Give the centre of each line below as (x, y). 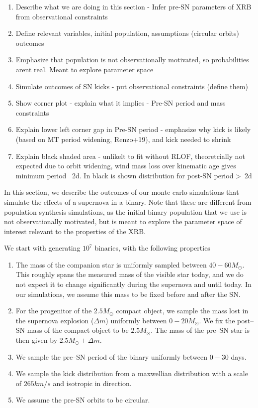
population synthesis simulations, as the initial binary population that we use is (125, 211)
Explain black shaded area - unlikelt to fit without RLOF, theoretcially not (130, 156)
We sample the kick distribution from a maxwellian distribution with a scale (132, 373)
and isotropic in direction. (92, 383)
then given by (37, 340)
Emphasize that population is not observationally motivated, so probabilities (132, 60)
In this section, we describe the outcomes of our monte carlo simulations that (122, 192)
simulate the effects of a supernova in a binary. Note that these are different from (128, 202)
